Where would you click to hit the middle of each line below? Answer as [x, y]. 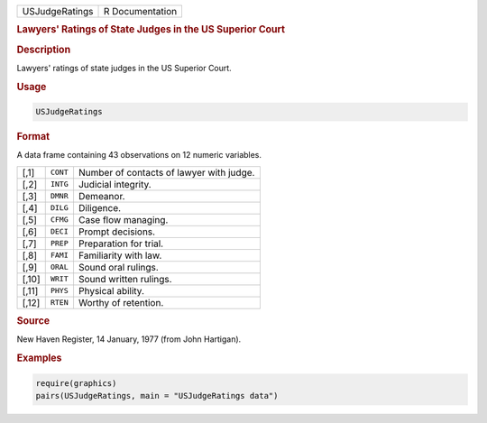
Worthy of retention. [121, 302]
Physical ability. [111, 290]
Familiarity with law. [120, 255]
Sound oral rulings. [119, 267]
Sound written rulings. [125, 279]
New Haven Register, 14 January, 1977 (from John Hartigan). [129, 339]
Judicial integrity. [115, 184]
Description [44, 50]
